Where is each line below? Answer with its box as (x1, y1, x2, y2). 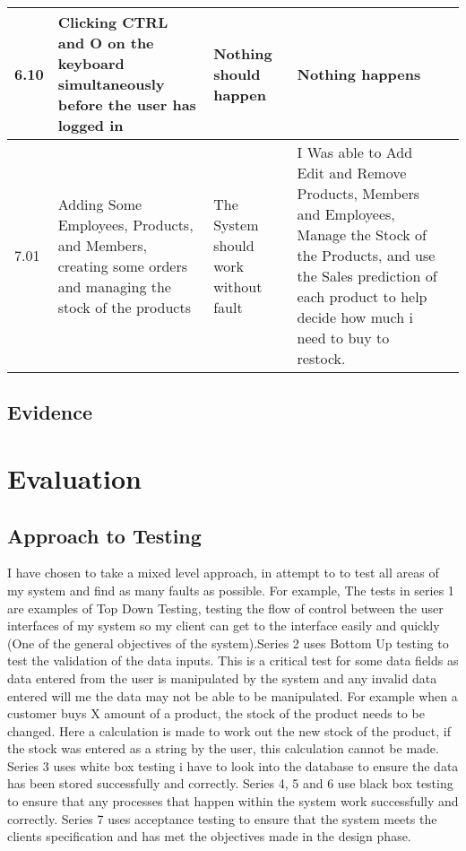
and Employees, (297, 204, 395, 224)
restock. (297, 348, 346, 369)
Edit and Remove (297, 162, 407, 183)
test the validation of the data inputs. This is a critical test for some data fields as (7, 651, 459, 670)
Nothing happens (297, 63, 421, 84)
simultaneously (57, 74, 165, 94)
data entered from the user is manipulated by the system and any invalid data (7, 668, 437, 687)
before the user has (57, 94, 196, 115)
